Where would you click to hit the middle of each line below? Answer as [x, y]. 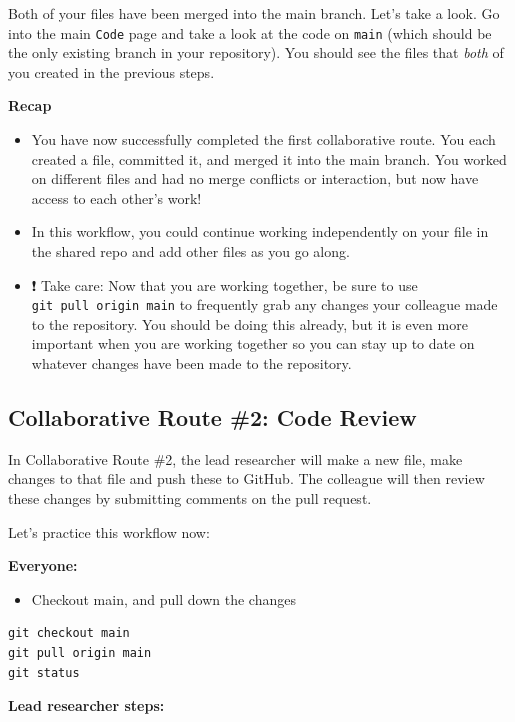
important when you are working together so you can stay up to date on [253, 343]
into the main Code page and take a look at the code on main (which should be [250, 32]
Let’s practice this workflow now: [109, 531]
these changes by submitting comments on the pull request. [190, 498]
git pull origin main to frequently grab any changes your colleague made [264, 304]
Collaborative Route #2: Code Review [212, 417]
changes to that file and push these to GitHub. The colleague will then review [246, 478]
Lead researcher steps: [86, 705]
